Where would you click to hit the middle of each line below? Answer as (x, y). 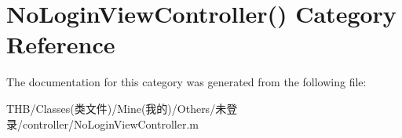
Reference (61, 44)
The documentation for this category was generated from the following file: (186, 82)
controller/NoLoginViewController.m (110, 123)
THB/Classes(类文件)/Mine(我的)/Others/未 (117, 108)
